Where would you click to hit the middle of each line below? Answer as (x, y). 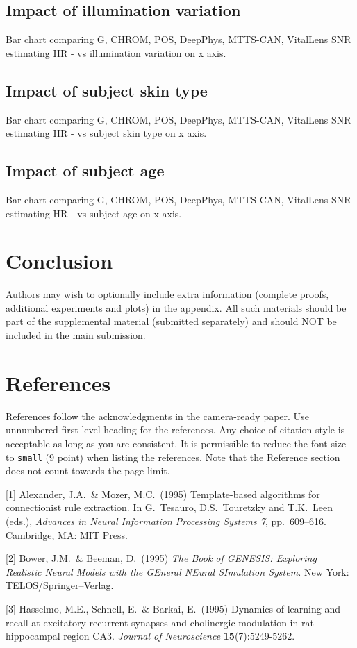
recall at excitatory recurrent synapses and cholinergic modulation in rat (160, 622)
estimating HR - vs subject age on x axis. (94, 213)
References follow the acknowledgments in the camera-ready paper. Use (157, 416)
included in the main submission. (76, 335)
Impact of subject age (85, 171)
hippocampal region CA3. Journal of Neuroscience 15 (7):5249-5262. (150, 636)
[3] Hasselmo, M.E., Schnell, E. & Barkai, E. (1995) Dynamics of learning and (173, 608)
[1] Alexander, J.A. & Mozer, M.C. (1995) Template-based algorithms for (163, 493)
